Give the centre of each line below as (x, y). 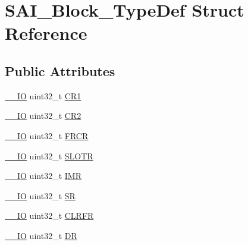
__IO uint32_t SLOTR (49, 156)
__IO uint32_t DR (41, 235)
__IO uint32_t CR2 (43, 116)
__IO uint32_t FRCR (47, 135)
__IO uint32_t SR (40, 195)
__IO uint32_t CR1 (43, 95)
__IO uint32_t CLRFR (49, 216)
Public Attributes (60, 70)
